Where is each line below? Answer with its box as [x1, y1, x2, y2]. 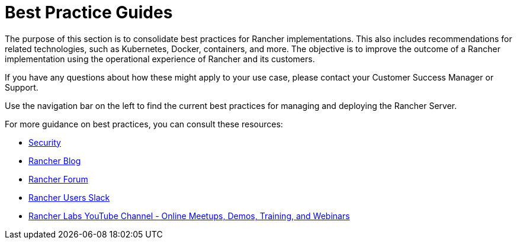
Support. [5, 82, 38, 92]
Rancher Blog [28, 155, 81, 166]
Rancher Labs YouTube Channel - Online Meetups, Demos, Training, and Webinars [28, 210, 350, 221]
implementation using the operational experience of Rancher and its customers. [5, 53, 315, 64]
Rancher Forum [28, 174, 88, 184]
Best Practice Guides [5, 2, 173, 23]
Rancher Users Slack [28, 192, 110, 203]
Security [28, 137, 61, 147]
